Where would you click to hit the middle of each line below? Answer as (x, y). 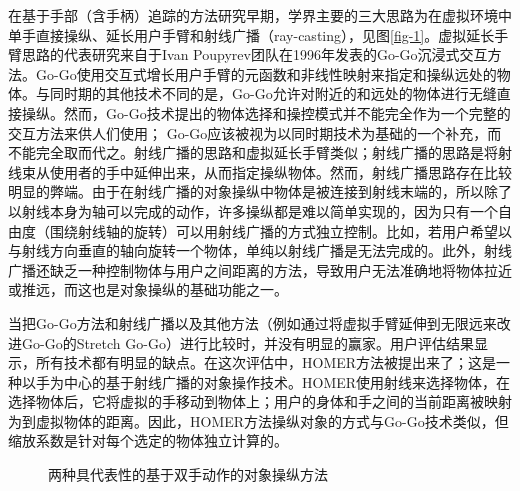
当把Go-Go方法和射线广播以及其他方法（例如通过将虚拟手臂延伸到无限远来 (252, 322)
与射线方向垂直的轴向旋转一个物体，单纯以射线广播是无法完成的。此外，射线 (260, 250)
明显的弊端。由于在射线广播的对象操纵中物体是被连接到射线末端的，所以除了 (260, 191)
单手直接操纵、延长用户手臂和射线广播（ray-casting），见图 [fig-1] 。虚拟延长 (251, 34)
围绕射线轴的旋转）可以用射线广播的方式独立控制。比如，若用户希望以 (280, 230)
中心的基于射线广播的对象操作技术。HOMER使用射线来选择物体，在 (287, 381)
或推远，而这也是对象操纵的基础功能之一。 (148, 289)
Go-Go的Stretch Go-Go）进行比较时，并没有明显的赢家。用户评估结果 (247, 342)
